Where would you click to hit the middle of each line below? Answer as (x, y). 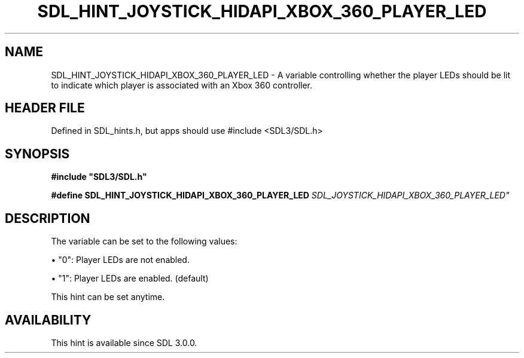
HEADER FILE (45, 108)
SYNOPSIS (37, 154)
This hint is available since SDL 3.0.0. (124, 342)
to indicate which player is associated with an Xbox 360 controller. (182, 85)
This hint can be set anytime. (108, 297)
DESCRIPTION (48, 218)
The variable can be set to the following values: (144, 241)
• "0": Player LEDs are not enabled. (120, 260)
